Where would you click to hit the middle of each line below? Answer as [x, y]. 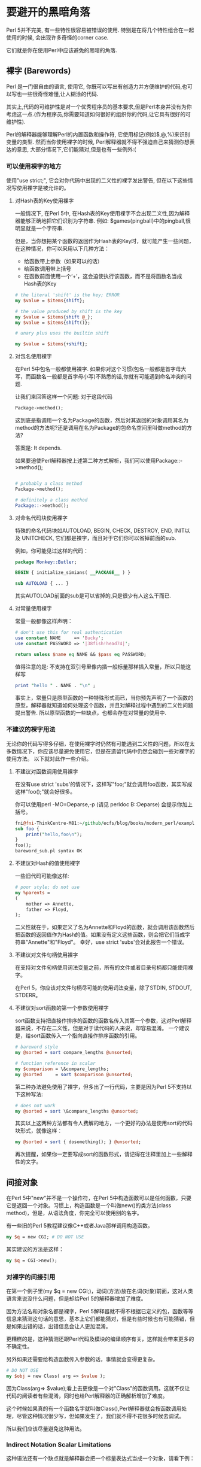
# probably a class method [48, 484]
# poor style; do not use [47, 887]
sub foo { [27, 829]
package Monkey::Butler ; [46, 562]
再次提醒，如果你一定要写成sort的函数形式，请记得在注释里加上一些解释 [103, 1154]
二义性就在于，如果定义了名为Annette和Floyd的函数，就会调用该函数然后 [105, 927]
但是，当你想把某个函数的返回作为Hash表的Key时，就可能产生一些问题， [104, 241]
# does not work [35, 1105]
